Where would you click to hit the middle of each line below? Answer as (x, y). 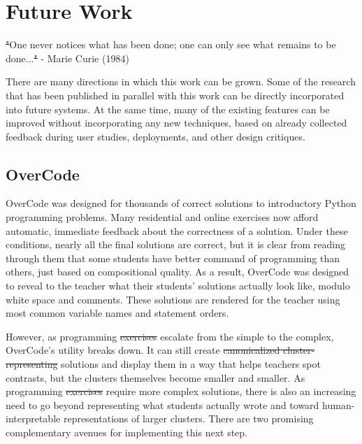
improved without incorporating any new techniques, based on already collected (176, 123)
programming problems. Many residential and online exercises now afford (162, 217)
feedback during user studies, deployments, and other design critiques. (155, 136)
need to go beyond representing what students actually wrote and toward (162, 404)
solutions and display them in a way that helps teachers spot (191, 364)
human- (339, 404)
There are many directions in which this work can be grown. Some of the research (181, 81)
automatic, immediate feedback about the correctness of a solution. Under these (177, 230)
